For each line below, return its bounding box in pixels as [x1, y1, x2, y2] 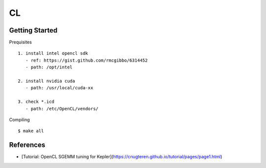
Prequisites [9, 39, 32, 45]
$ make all [18, 128, 44, 134]
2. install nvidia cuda [18, 78, 75, 84]
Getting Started [9, 26, 58, 34]
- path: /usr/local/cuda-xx [25, 85, 94, 91]
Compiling [9, 116, 30, 123]
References [9, 141, 45, 149]
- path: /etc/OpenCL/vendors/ [25, 106, 99, 111]
